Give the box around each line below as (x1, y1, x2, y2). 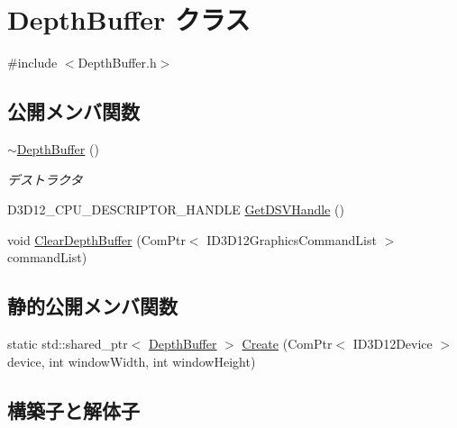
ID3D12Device (352, 334, 433, 353)
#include (7, 53, 58, 72)
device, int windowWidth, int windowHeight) (7, 351, 256, 370)
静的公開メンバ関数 (7, 292, 178, 320)
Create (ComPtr (242, 334, 333, 353)
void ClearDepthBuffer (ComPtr (7, 230, 186, 249)
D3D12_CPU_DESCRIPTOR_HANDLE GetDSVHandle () (7, 200, 344, 219)
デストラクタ (7, 169, 83, 188)
